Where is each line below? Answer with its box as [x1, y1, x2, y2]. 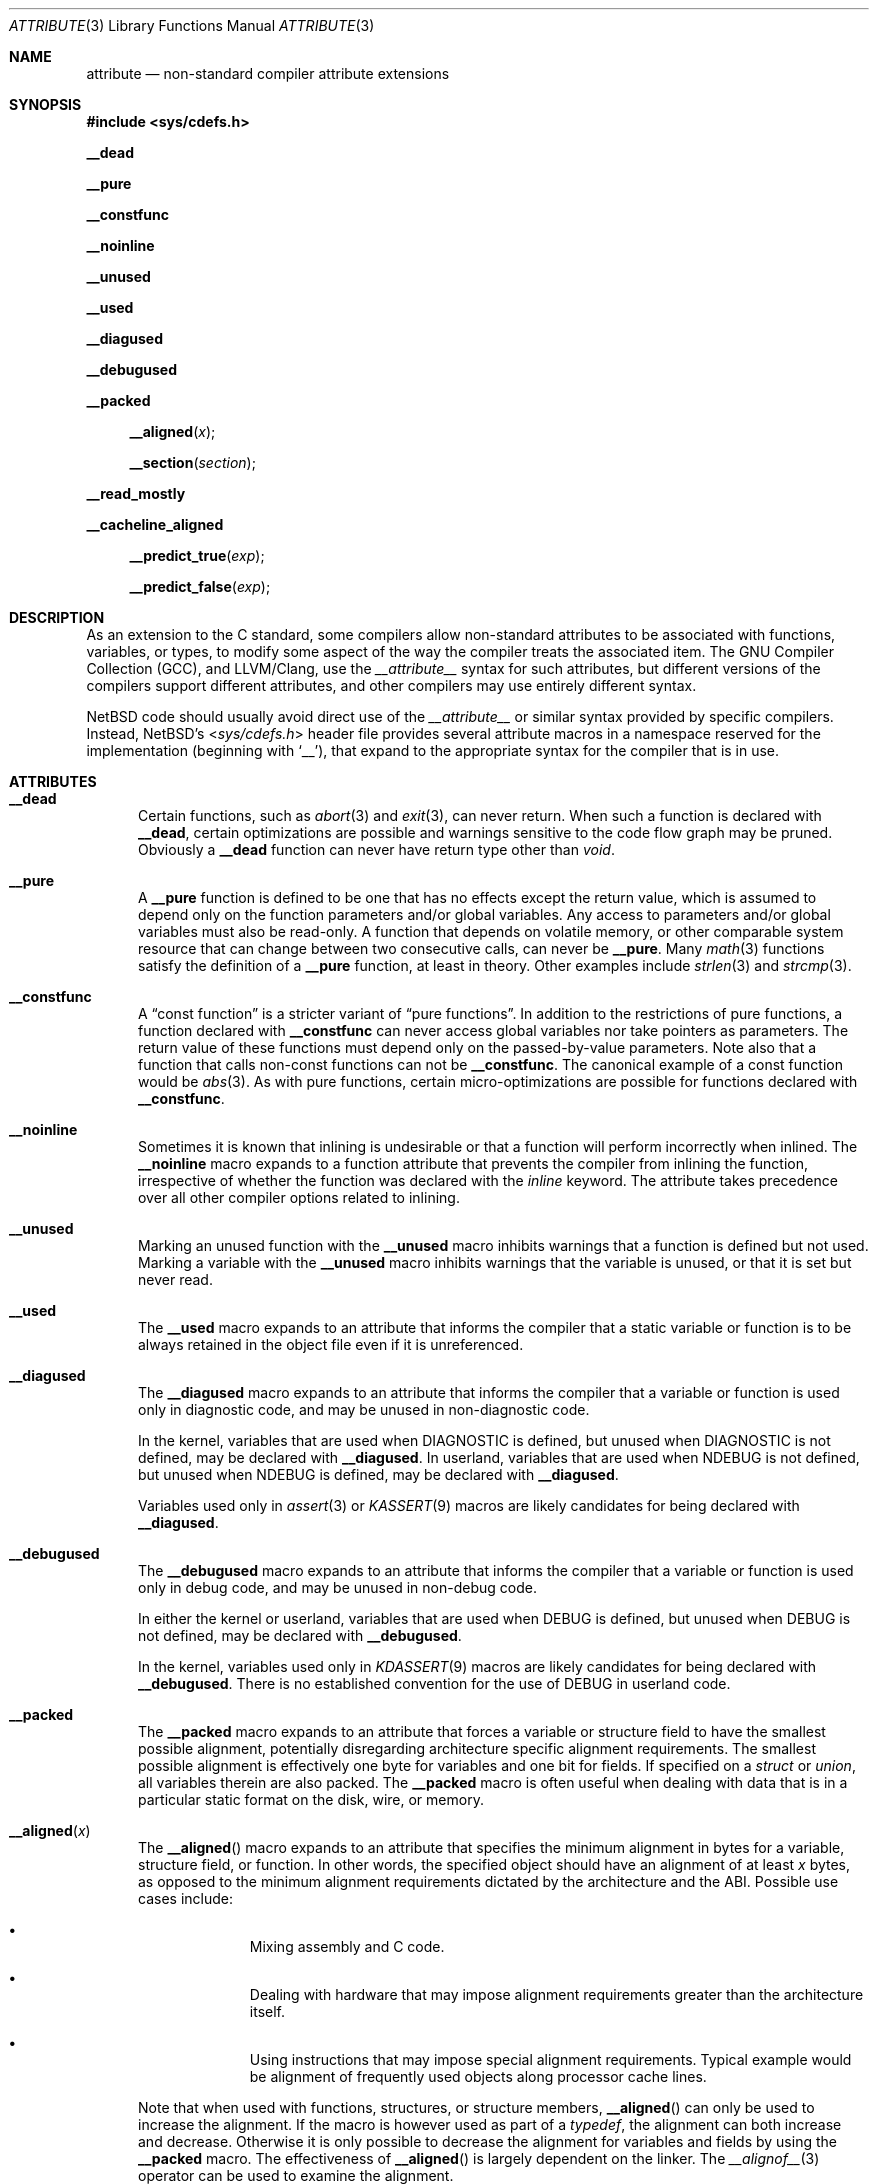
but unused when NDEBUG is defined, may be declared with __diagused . [138, 1466, 619, 1483]
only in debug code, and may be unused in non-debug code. [138, 1579, 537, 1596]
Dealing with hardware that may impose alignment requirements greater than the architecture [249, 1986, 864, 2003]
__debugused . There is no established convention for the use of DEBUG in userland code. [138, 1675, 731, 1692]
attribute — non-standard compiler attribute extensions [86, 65, 450, 82]
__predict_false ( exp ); [129, 578, 271, 595]
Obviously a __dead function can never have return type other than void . [138, 841, 615, 858]
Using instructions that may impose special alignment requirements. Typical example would [249, 2051, 852, 2068]
